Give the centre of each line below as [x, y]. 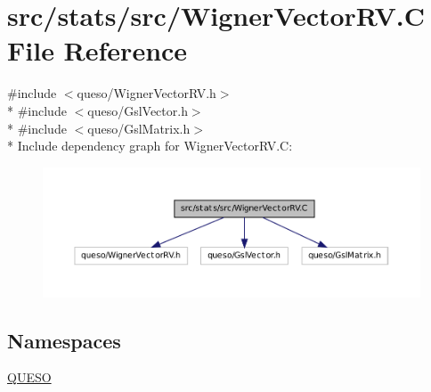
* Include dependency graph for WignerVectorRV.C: [150, 146]
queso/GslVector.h [138, 110]
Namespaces [64, 340]
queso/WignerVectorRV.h [146, 93]
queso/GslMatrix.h [139, 128]
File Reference [98, 50]
